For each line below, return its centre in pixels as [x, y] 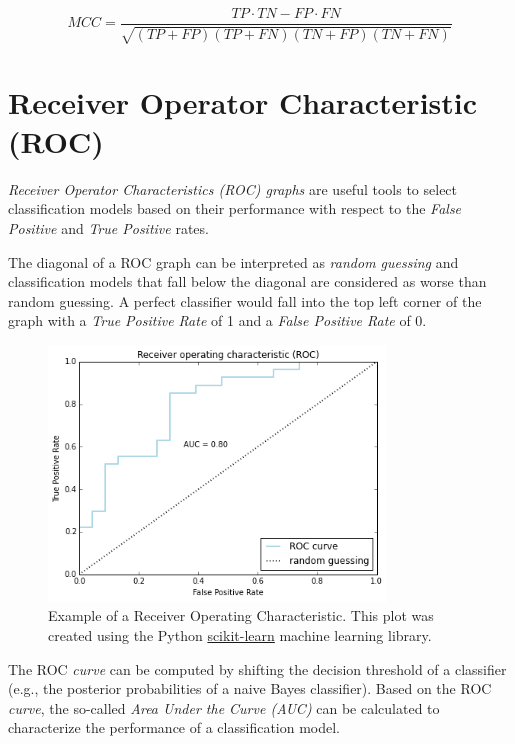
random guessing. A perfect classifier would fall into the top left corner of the [245, 300]
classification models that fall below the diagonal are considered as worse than [247, 281]
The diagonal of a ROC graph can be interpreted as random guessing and [233, 261]
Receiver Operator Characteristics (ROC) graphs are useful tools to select [233, 188]
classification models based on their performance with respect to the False [235, 208]
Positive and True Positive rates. [108, 227]
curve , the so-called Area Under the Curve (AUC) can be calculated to [224, 707]
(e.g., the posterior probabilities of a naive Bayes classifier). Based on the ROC [250, 688]
